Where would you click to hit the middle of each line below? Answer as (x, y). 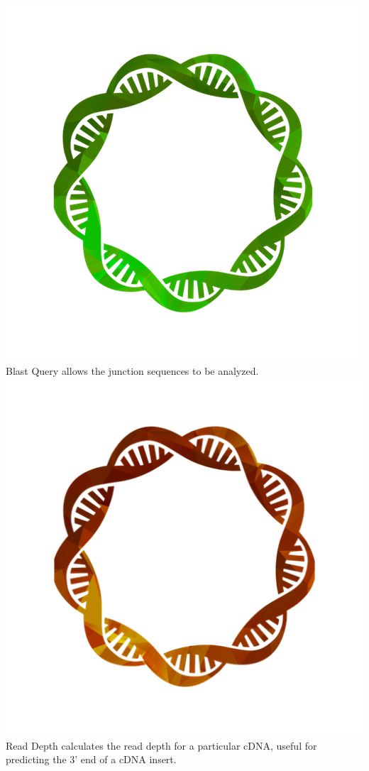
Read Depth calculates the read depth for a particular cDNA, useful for (161, 745)
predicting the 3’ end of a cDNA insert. (91, 759)
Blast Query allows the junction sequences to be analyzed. (132, 370)
